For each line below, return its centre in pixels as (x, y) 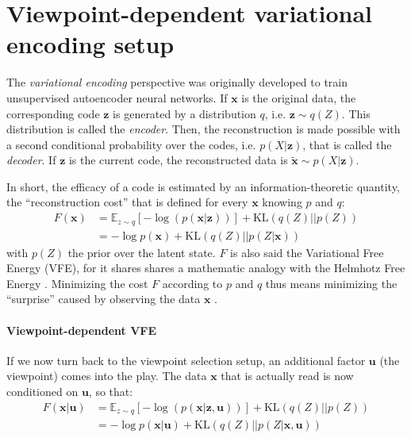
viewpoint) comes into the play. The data (107, 376)
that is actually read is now (287, 376)
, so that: (111, 391)
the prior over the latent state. (142, 252)
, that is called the (347, 144)
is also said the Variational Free (307, 252)
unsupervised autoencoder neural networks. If (117, 97)
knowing (282, 202)
